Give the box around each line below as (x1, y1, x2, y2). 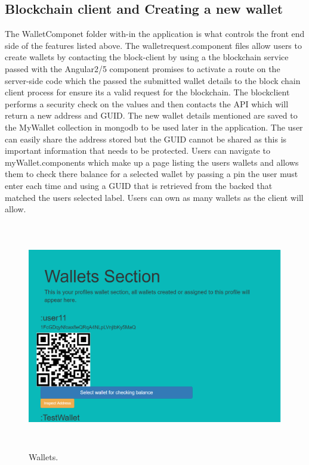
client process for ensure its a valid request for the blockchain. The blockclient (5, 86, 290, 98)
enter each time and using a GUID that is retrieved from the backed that (5, 179, 273, 191)
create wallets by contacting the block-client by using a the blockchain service (5, 51, 289, 63)
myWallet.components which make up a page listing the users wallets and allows (5, 156, 299, 168)
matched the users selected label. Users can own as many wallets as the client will (5, 191, 304, 203)
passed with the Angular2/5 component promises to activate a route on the (5, 62, 280, 75)
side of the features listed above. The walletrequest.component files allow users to (5, 39, 302, 51)
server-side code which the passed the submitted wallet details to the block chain (5, 74, 301, 86)
